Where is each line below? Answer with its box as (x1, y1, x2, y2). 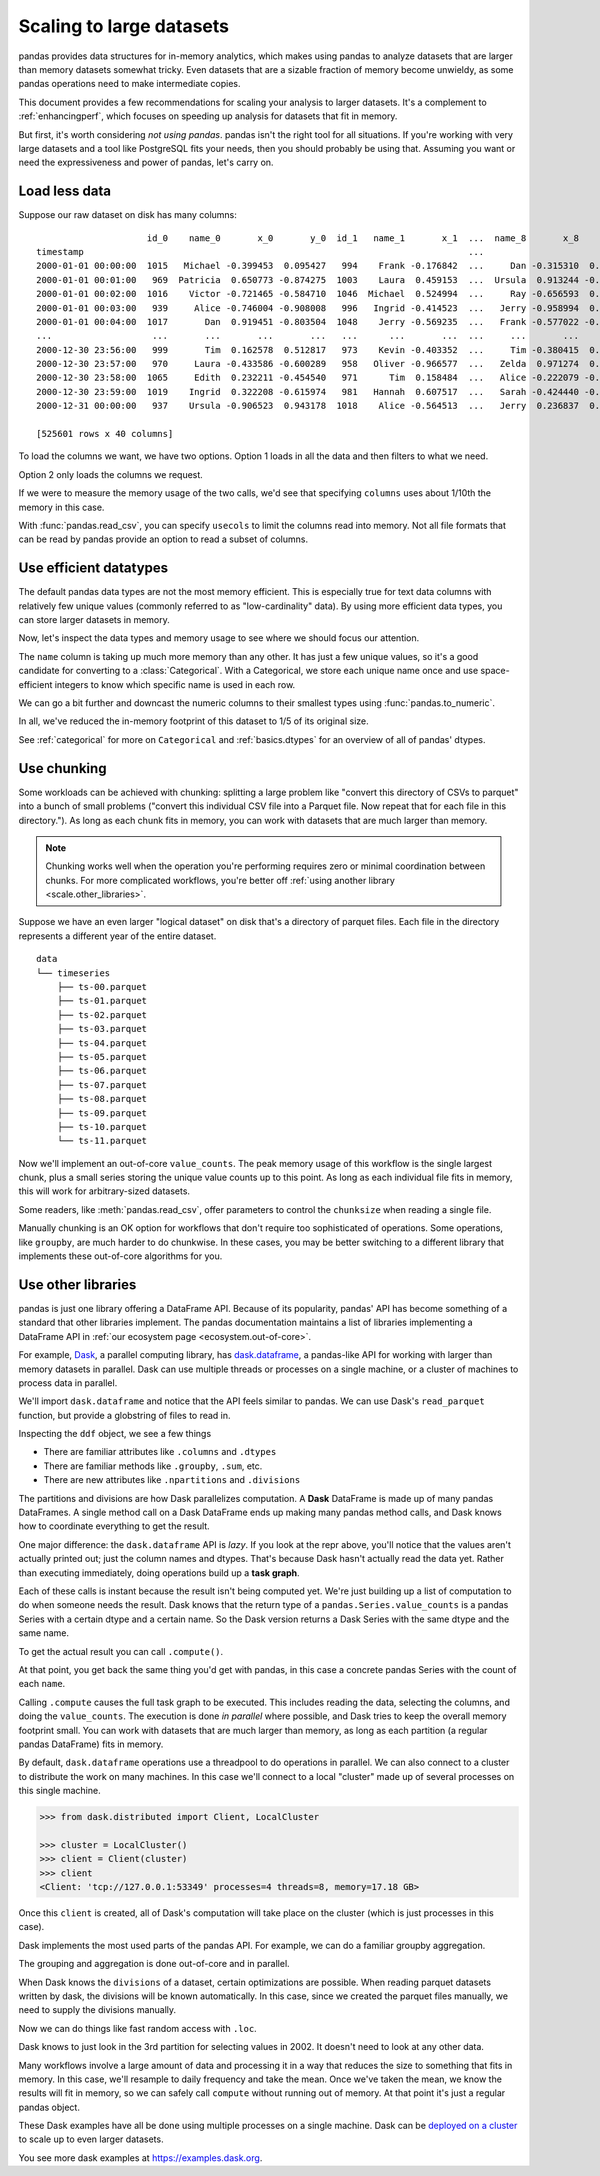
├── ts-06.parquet (56, 1065, 148, 1077)
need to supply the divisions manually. (18, 2004, 177, 2016)
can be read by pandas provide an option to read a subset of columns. (18, 533, 309, 545)
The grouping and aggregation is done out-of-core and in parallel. (18, 1958, 290, 1970)
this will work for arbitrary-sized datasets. (18, 1185, 190, 1197)
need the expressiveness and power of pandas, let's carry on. (18, 156, 274, 169)
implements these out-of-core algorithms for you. (18, 1250, 223, 1262)
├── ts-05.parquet (56, 1051, 148, 1062)
